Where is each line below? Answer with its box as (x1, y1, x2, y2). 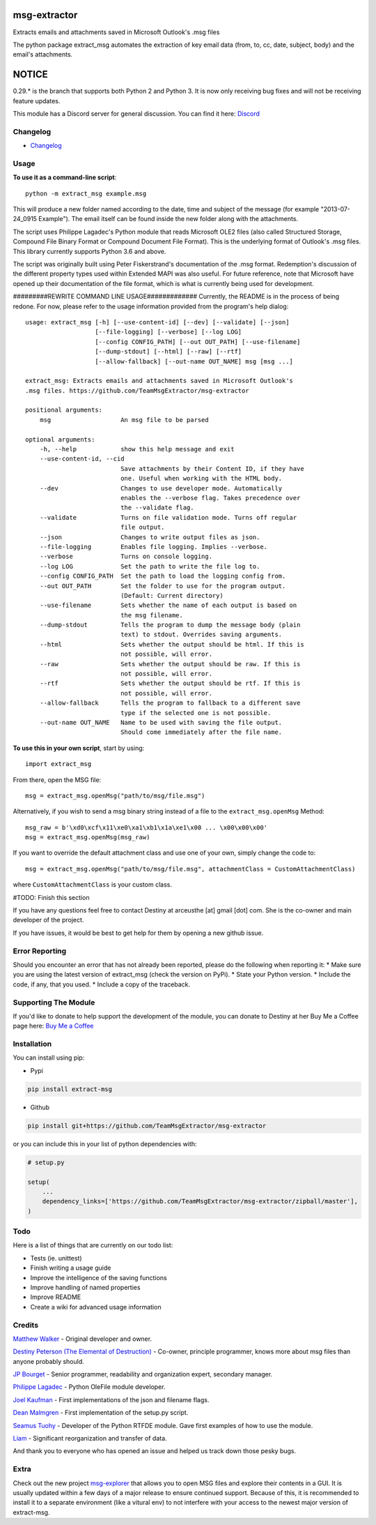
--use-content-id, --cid (39, 455, 125, 463)
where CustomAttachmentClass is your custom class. (13, 880, 172, 889)
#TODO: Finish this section (13, 893, 90, 901)
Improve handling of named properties (30, 1283, 141, 1291)
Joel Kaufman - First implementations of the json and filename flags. (13, 1395, 210, 1404)
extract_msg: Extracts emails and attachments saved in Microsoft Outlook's (25, 377, 294, 385)
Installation (13, 1039, 52, 1049)
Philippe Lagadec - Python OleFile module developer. (13, 1383, 166, 1391)
